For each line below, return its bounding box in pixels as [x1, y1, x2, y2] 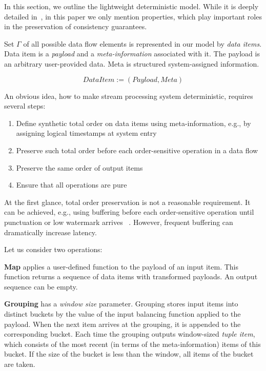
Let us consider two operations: [4, 244, 103, 255]
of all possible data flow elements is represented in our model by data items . [23, 38, 262, 49]
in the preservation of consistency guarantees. [4, 21, 147, 32]
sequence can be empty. [4, 281, 78, 292]
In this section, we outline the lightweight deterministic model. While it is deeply [4, 1, 259, 11]
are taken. [4, 359, 35, 369]
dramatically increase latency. [4, 226, 97, 237]
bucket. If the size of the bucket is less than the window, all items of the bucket [4, 348, 254, 359]
